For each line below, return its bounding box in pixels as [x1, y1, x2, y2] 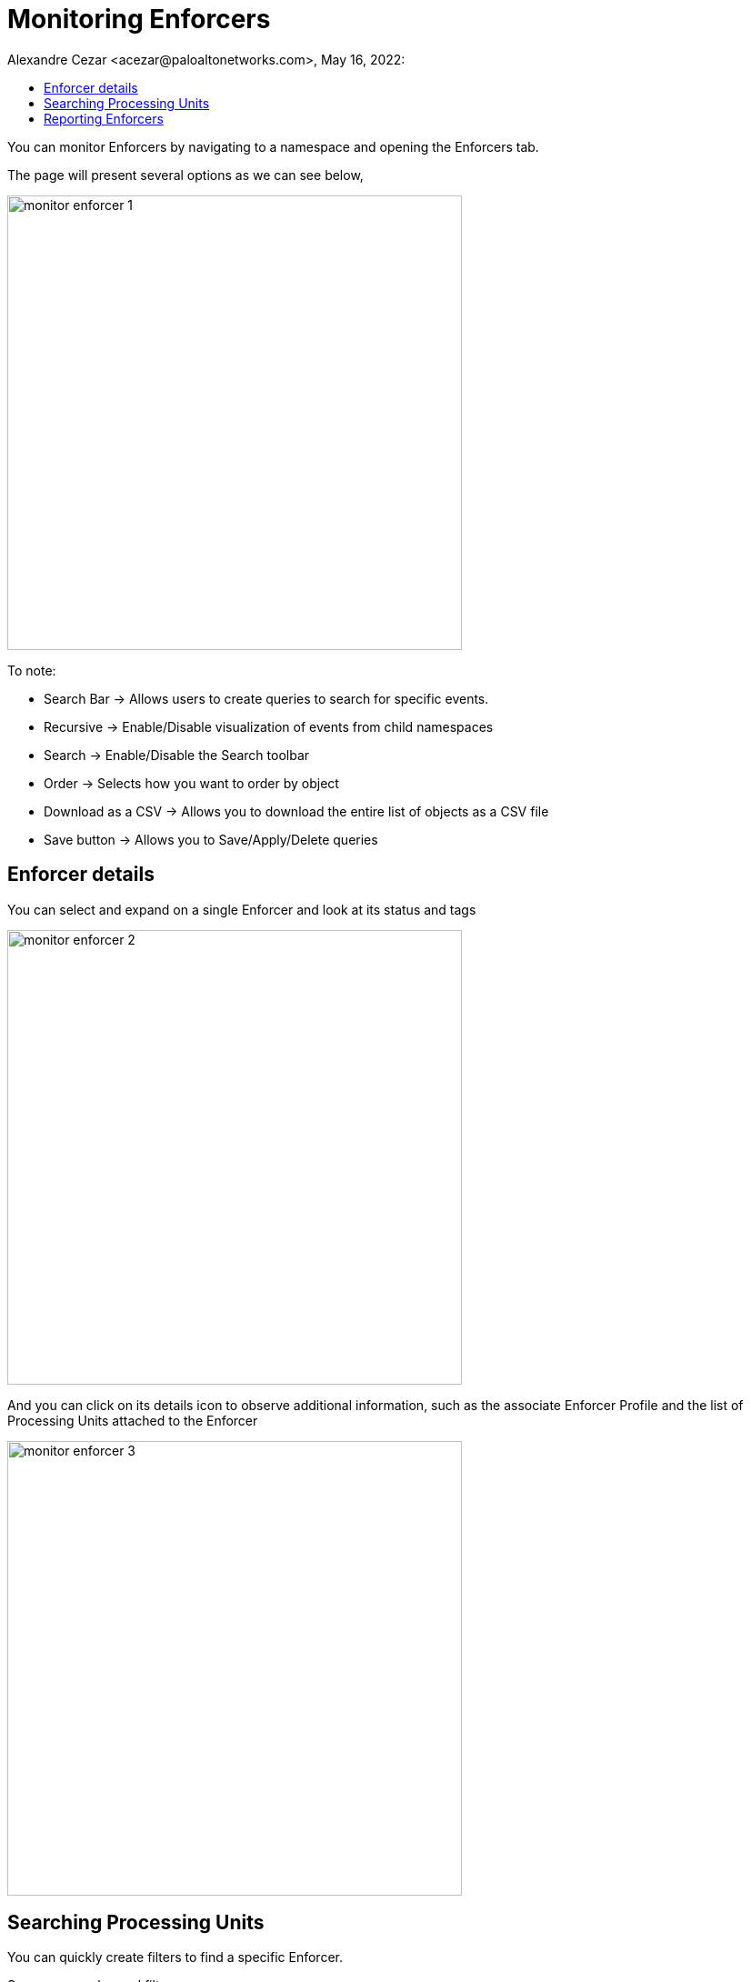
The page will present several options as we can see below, [7, 166, 364, 183]
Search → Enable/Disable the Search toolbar [44, 746, 310, 763]
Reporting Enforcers [44, 110, 164, 126]
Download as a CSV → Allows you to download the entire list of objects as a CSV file [44, 803, 549, 819]
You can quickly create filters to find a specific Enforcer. [7, 1949, 343, 1966]
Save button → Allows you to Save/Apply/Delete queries [44, 831, 378, 847]
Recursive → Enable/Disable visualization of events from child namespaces [44, 718, 494, 735]
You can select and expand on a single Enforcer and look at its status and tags [7, 901, 476, 917]
